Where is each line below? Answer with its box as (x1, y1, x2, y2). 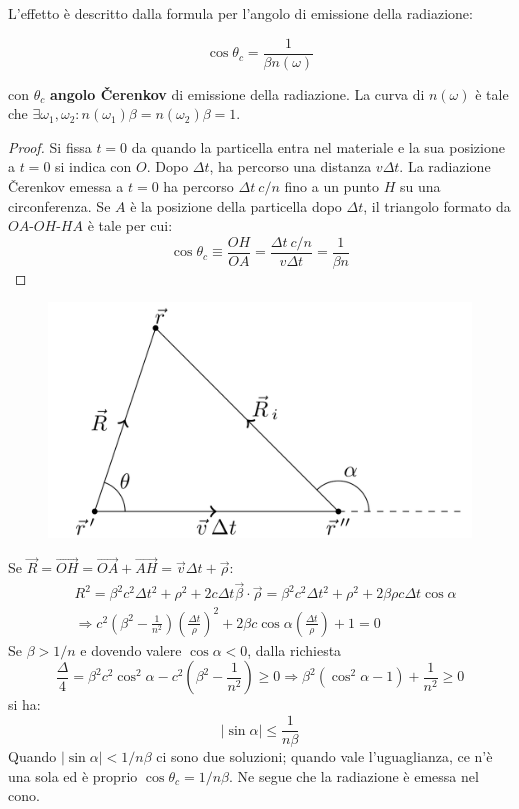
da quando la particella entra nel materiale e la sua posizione (131, 136, 505, 157)
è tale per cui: (87, 215, 173, 236)
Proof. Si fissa (8, 136, 92, 157)
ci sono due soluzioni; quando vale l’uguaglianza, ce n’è (156, 746, 493, 767)
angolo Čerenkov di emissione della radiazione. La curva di (49, 83, 425, 104)
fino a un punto (284, 176, 380, 197)
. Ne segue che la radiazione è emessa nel (229, 765, 479, 786)
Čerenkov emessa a (8, 176, 124, 197)
